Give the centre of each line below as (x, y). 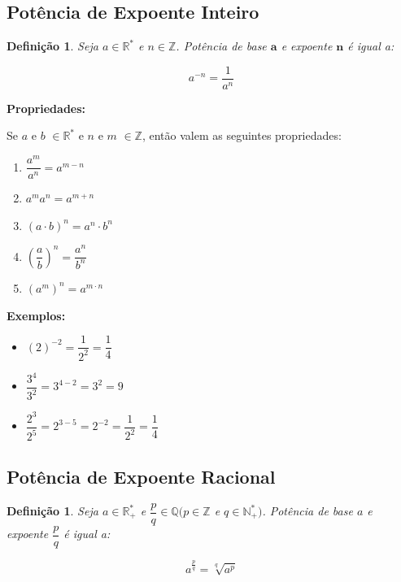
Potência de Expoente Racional (141, 476)
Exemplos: (36, 315)
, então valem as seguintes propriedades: (242, 135)
